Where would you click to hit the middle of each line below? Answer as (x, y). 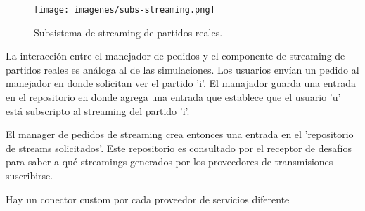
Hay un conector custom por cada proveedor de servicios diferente (148, 199)
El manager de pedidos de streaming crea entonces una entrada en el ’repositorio (180, 134)
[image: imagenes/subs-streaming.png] (124, 10)
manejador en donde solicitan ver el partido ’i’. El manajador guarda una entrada (181, 83)
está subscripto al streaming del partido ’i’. (98, 110)
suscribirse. (30, 175)
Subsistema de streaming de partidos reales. (128, 32)
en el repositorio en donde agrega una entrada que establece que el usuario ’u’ (173, 97)
